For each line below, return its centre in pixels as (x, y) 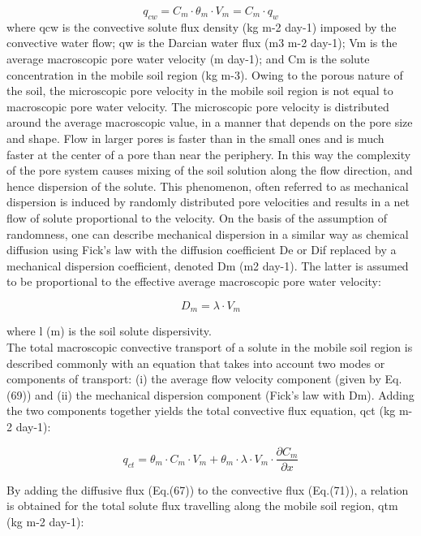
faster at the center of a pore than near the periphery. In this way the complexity (209, 154)
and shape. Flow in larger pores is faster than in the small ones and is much (195, 138)
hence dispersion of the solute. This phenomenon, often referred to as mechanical (208, 186)
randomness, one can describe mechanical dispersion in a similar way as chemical (208, 233)
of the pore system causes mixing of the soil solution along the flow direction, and (210, 170)
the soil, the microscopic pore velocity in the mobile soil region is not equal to (200, 91)
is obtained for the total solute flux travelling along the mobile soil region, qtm (202, 506)
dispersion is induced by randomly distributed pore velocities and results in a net (208, 202)
